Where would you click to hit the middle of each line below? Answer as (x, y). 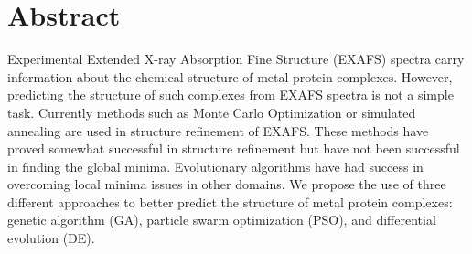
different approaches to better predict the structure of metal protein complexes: (230, 201)
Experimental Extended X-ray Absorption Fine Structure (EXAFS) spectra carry (236, 59)
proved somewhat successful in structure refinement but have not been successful (234, 148)
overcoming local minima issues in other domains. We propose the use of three (227, 184)
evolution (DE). (51, 238)
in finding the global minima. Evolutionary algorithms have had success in (215, 166)
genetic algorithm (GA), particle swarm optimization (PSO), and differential (222, 220)
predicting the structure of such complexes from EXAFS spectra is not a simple (231, 95)
